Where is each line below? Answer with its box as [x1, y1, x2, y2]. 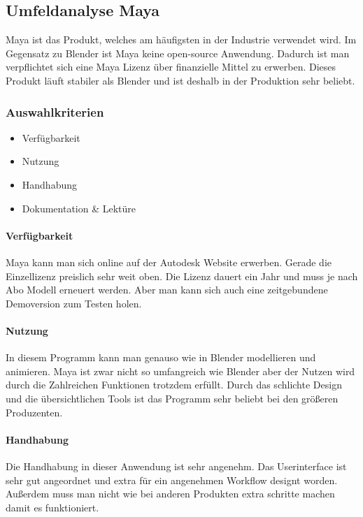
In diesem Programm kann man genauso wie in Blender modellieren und [6, 350, 316, 365]
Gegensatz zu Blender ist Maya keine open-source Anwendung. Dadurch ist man [6, 45, 350, 60]
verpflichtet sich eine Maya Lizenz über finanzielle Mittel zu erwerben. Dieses [6, 59, 336, 74]
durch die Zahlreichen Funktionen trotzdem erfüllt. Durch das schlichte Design [6, 377, 342, 392]
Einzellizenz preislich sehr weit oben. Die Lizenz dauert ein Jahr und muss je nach [6, 268, 358, 283]
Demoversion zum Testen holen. [6, 296, 142, 310]
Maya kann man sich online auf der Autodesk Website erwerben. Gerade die [6, 254, 332, 269]
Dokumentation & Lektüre [22, 201, 136, 215]
